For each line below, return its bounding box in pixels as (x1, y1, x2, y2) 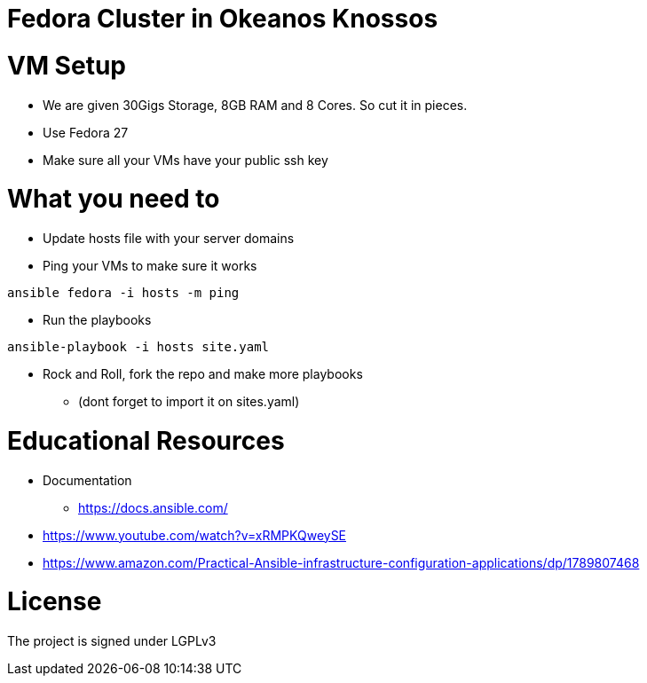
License (7, 586, 102, 617)
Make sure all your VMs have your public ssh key (43, 152, 328, 168)
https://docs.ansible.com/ (78, 499, 228, 515)
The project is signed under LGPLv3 (7, 633, 217, 648)
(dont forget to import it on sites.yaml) (78, 394, 300, 409)
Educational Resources (7, 425, 285, 456)
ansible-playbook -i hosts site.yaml (7, 340, 270, 354)
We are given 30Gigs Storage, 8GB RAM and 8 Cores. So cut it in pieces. (43, 97, 468, 113)
